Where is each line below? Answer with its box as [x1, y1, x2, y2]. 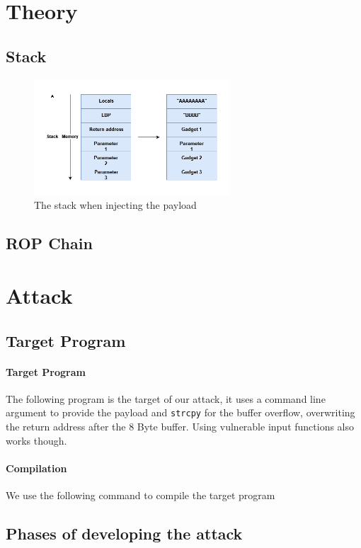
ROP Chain [6, 232, 93, 254]
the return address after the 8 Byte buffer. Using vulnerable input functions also [6, 418, 355, 433]
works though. [6, 433, 67, 447]
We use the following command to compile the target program [6, 487, 275, 502]
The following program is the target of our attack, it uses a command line [6, 391, 326, 406]
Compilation [6, 460, 67, 475]
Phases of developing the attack [6, 522, 243, 544]
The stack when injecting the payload [34, 198, 197, 212]
